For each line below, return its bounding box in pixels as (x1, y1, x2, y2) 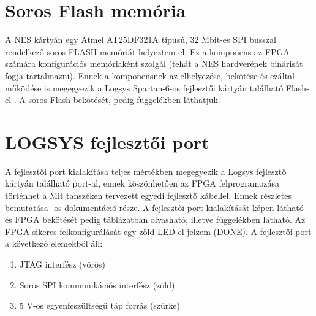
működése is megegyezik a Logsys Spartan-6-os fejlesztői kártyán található (5, 81, 284, 94)
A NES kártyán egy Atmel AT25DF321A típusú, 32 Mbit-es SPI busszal (5, 33, 276, 46)
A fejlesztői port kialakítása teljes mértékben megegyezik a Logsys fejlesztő (5, 164, 287, 177)
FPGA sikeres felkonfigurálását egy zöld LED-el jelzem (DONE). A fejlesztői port (5, 225, 312, 237)
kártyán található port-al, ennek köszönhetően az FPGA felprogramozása (5, 177, 280, 190)
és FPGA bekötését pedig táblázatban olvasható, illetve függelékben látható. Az (5, 213, 306, 226)
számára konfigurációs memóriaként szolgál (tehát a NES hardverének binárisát (5, 57, 303, 70)
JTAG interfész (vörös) (19, 257, 105, 270)
